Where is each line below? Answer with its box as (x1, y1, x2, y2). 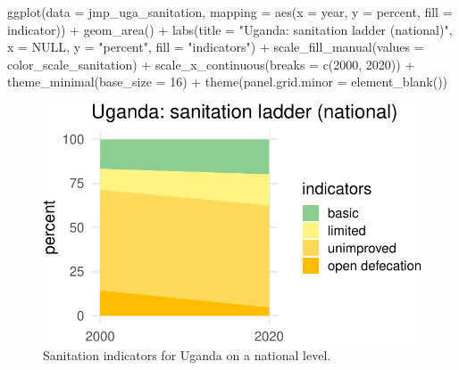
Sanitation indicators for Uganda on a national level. (43, 345, 331, 364)
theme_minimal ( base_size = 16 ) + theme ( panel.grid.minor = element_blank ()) (7, 72, 448, 91)
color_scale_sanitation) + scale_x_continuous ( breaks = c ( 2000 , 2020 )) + (7, 54, 415, 73)
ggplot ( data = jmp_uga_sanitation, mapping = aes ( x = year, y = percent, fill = (7, 3, 453, 21)
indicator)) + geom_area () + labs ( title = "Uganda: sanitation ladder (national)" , (7, 20, 453, 38)
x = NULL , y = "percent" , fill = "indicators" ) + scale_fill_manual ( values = (7, 37, 424, 56)
